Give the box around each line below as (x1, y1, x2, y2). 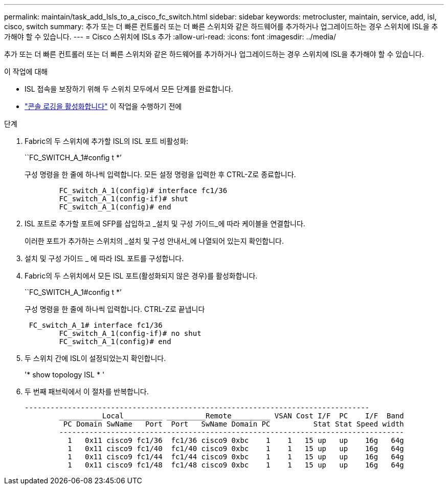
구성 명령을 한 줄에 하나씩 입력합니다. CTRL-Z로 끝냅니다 (25, 305, 205, 313)
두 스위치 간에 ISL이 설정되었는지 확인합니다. (25, 354, 166, 363)
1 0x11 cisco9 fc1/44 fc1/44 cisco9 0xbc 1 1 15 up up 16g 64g (68, 453, 404, 461)
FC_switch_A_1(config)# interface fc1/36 (59, 186, 228, 195)
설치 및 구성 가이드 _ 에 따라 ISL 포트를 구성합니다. (25, 254, 184, 263)
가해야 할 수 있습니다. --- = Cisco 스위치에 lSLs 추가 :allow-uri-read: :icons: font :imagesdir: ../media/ (4, 32, 336, 41)
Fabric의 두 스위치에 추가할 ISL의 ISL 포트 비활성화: (25, 137, 189, 145)
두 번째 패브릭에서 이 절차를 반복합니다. (25, 387, 149, 396)
